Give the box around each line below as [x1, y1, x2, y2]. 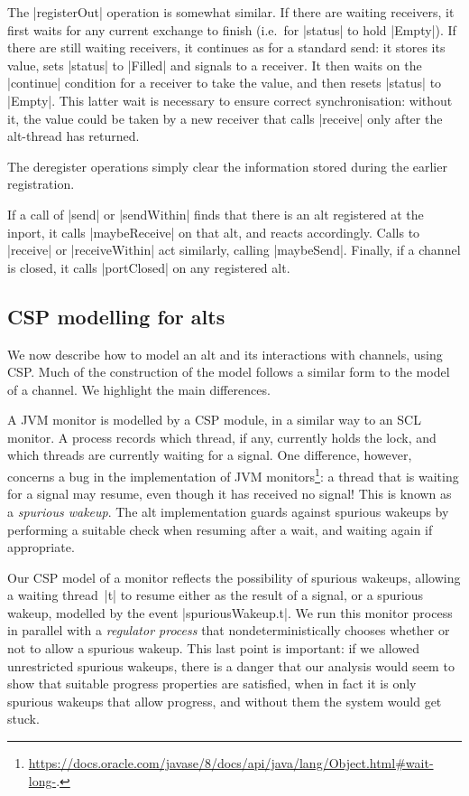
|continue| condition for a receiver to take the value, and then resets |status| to [7, 73, 442, 92]
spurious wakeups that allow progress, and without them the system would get [7, 691, 442, 710]
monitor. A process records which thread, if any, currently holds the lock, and [7, 427, 437, 446]
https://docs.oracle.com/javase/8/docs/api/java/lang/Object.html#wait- [28, 754, 434, 773]
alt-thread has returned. [7, 126, 140, 145]
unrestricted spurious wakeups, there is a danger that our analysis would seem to [7, 656, 455, 675]
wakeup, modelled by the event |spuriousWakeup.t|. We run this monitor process [7, 603, 453, 622]
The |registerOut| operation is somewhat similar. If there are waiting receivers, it [7, 3, 455, 21]
